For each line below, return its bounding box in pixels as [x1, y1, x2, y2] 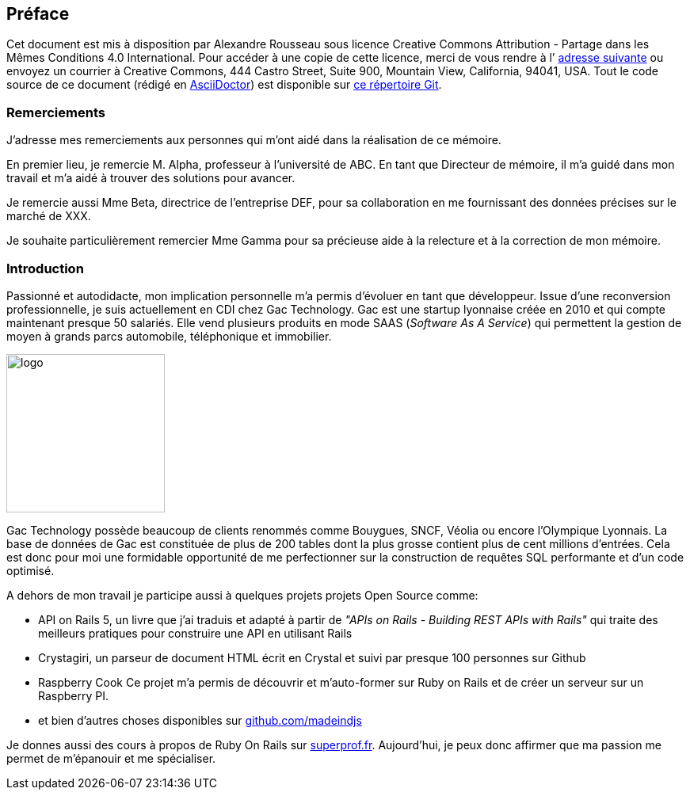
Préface [6, 4, 70, 24]
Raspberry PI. [38, 688, 109, 703]
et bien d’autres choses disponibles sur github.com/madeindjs [38, 713, 362, 727]
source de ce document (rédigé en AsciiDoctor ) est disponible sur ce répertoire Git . [6, 78, 442, 92]
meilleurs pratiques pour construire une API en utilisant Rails [38, 626, 353, 640]
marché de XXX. [6, 209, 91, 223]
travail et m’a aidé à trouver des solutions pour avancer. [6, 171, 295, 185]
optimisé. [6, 563, 55, 577]
